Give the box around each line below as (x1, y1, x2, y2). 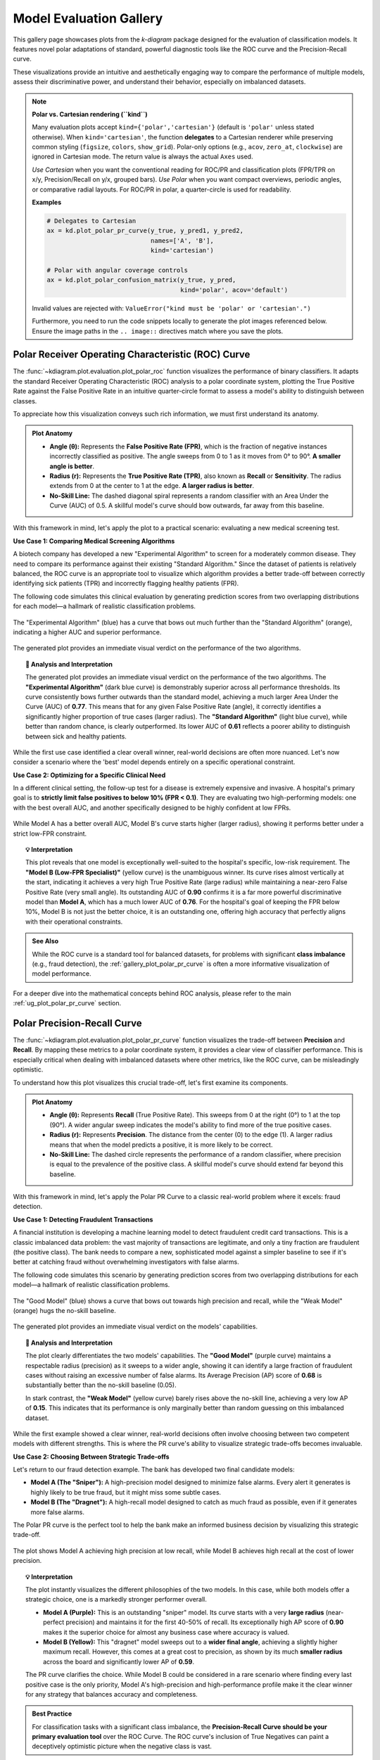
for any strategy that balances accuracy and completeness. (25, 1690, 198, 1698)
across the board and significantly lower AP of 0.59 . (43, 1657, 195, 1666)
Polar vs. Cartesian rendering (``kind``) (32, 110, 148, 118)
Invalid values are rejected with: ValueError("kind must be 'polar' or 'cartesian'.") (32, 303, 311, 313)
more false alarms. (30, 1507, 84, 1516)
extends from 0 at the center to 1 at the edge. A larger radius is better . (49, 482, 255, 490)
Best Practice (32, 1709, 72, 1718)
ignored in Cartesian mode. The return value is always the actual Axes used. (32, 152, 253, 161)
